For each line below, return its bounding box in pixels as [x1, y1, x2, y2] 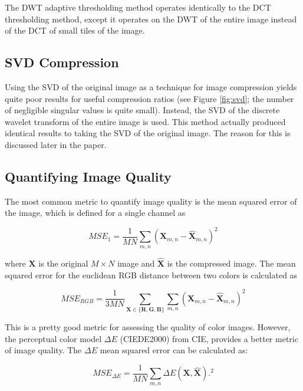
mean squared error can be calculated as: [100, 344, 248, 356]
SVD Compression [5, 53, 119, 71]
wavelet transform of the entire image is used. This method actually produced [5, 115, 286, 127]
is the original [38, 257, 88, 270]
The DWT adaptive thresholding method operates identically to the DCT [5, 1, 271, 13]
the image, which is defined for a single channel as [5, 206, 186, 219]
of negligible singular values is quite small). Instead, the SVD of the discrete [5, 104, 280, 116]
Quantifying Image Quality [5, 167, 172, 185]
